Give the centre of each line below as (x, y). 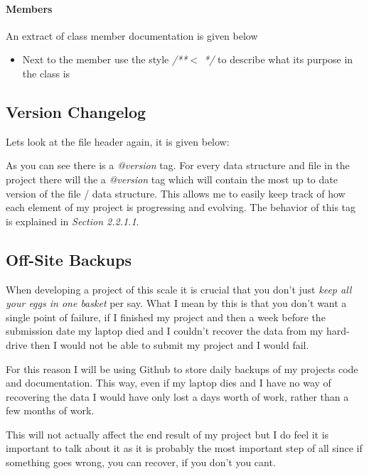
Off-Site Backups (69, 259)
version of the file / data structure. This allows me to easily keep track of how (176, 193)
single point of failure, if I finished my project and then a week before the (166, 317)
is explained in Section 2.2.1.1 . (73, 221)
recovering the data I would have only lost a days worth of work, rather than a (177, 396)
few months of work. (50, 410)
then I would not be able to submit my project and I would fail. (170, 344)
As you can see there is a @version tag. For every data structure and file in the (178, 165)
